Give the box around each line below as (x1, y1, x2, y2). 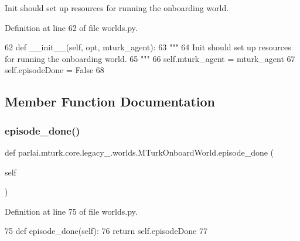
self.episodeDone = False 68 (5, 64, 104, 76)
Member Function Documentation (5, 92, 216, 111)
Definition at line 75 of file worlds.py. (5, 205, 138, 217)
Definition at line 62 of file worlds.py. (5, 21, 138, 33)
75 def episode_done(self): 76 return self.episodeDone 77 (5, 225, 207, 237)
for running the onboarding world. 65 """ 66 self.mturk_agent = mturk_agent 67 (5, 52, 295, 64)
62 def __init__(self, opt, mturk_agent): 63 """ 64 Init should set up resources (5, 41, 291, 53)
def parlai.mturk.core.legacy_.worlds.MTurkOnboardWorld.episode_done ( (5, 146, 274, 158)
